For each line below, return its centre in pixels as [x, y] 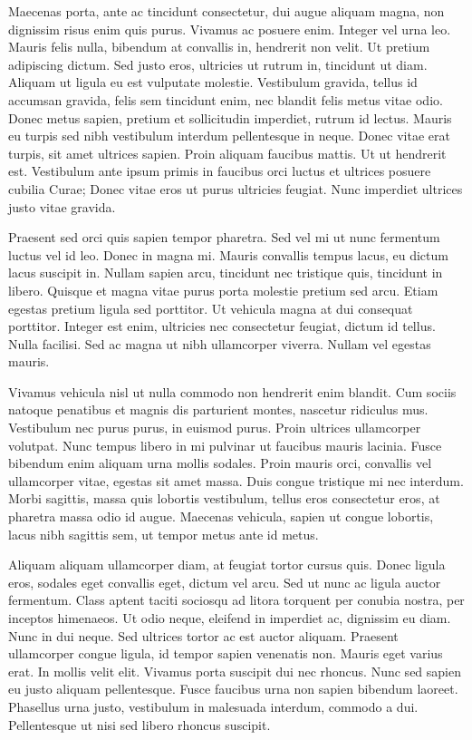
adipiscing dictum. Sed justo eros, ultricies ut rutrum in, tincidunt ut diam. [218, 64]
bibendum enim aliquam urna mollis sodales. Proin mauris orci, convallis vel [220, 463]
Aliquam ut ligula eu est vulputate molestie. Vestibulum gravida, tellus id [213, 82]
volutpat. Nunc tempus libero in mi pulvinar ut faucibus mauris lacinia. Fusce [225, 445]
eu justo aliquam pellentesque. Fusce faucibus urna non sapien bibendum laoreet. [233, 689]
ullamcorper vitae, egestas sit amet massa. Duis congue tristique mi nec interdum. [236, 480]
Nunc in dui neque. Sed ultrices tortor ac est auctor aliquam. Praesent [203, 635]
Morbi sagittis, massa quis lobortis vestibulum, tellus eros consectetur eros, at [224, 498]
